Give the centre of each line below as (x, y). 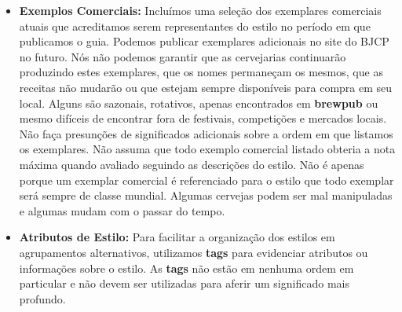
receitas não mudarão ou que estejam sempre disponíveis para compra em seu (206, 87)
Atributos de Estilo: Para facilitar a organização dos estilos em (177, 237)
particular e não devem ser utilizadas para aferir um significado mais (184, 283)
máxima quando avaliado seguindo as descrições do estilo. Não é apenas (192, 164)
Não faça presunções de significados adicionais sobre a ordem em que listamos (206, 133)
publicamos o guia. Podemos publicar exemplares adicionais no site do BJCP (204, 41)
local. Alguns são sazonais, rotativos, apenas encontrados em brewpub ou (199, 103)
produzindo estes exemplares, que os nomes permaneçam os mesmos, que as (201, 72)
